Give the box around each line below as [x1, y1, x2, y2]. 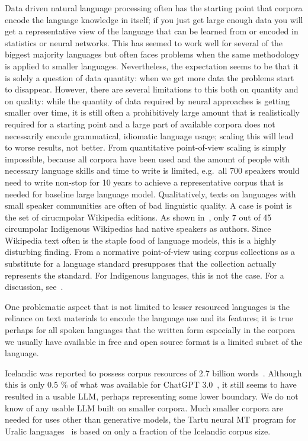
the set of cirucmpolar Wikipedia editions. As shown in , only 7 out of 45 [5, 210, 272, 223]
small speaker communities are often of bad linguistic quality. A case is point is [5, 199, 292, 212]
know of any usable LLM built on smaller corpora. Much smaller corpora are [5, 401, 283, 414]
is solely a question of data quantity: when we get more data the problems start [5, 71, 294, 84]
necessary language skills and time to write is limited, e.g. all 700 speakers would [5, 164, 300, 177]
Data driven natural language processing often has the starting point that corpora [5, 2, 303, 14]
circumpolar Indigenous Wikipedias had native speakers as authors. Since [5, 222, 271, 235]
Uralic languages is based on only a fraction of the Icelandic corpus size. [5, 424, 271, 437]
